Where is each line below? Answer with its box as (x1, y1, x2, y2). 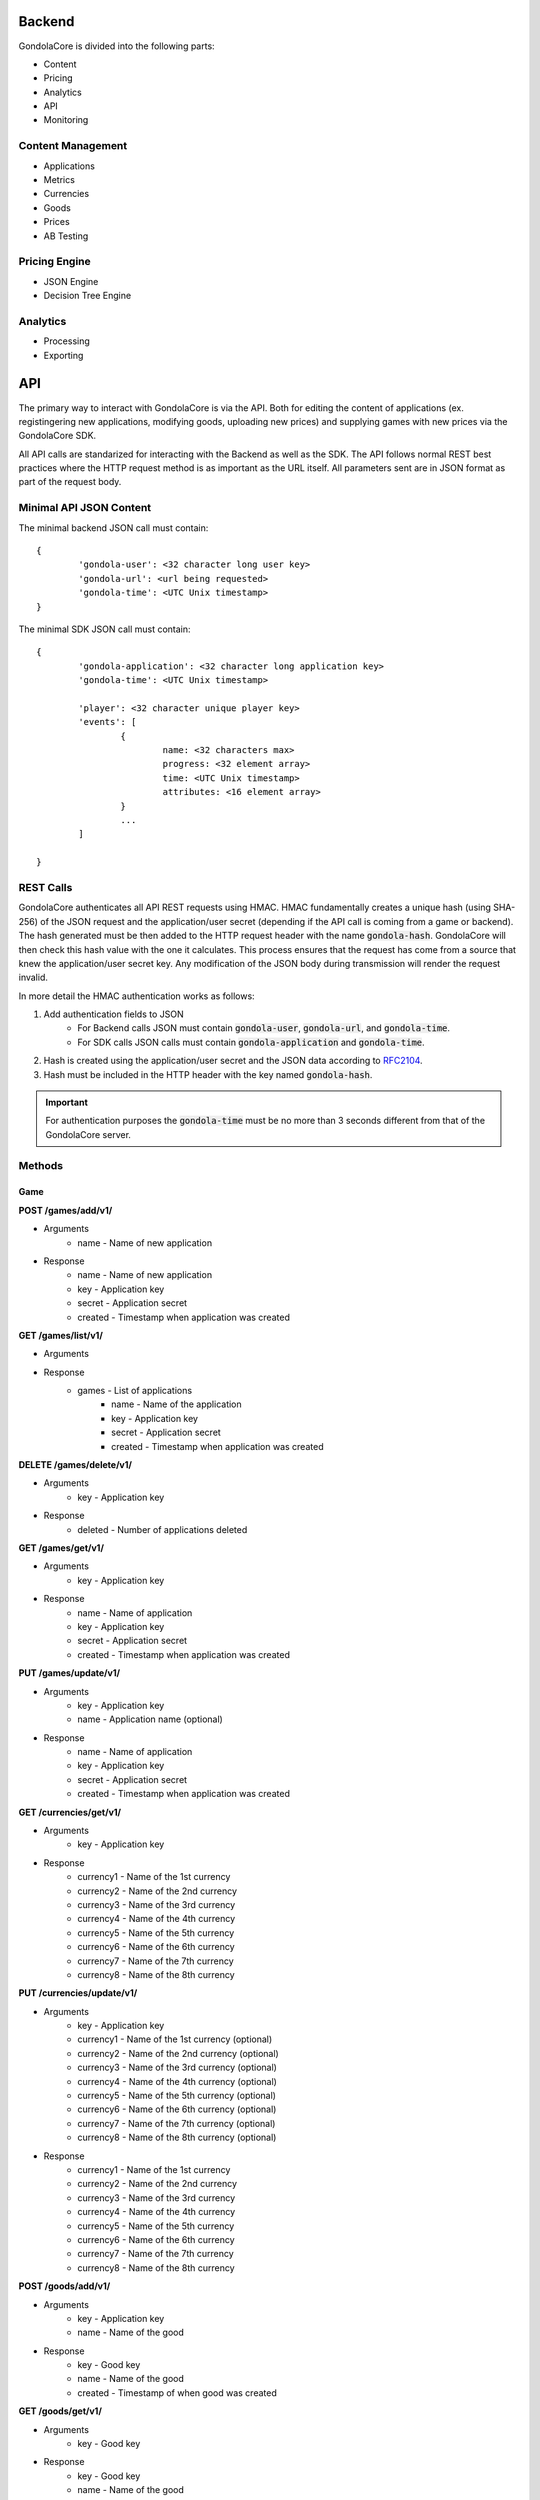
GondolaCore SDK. (18, 430, 97, 442)
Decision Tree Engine (43, 290, 132, 302)
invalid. (18, 971, 49, 984)
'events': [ (78, 716, 137, 728)
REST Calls (18, 880, 73, 894)
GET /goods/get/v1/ (18, 2405, 102, 2417)
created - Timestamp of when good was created (77, 2386, 277, 2399)
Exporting (43, 349, 84, 361)
